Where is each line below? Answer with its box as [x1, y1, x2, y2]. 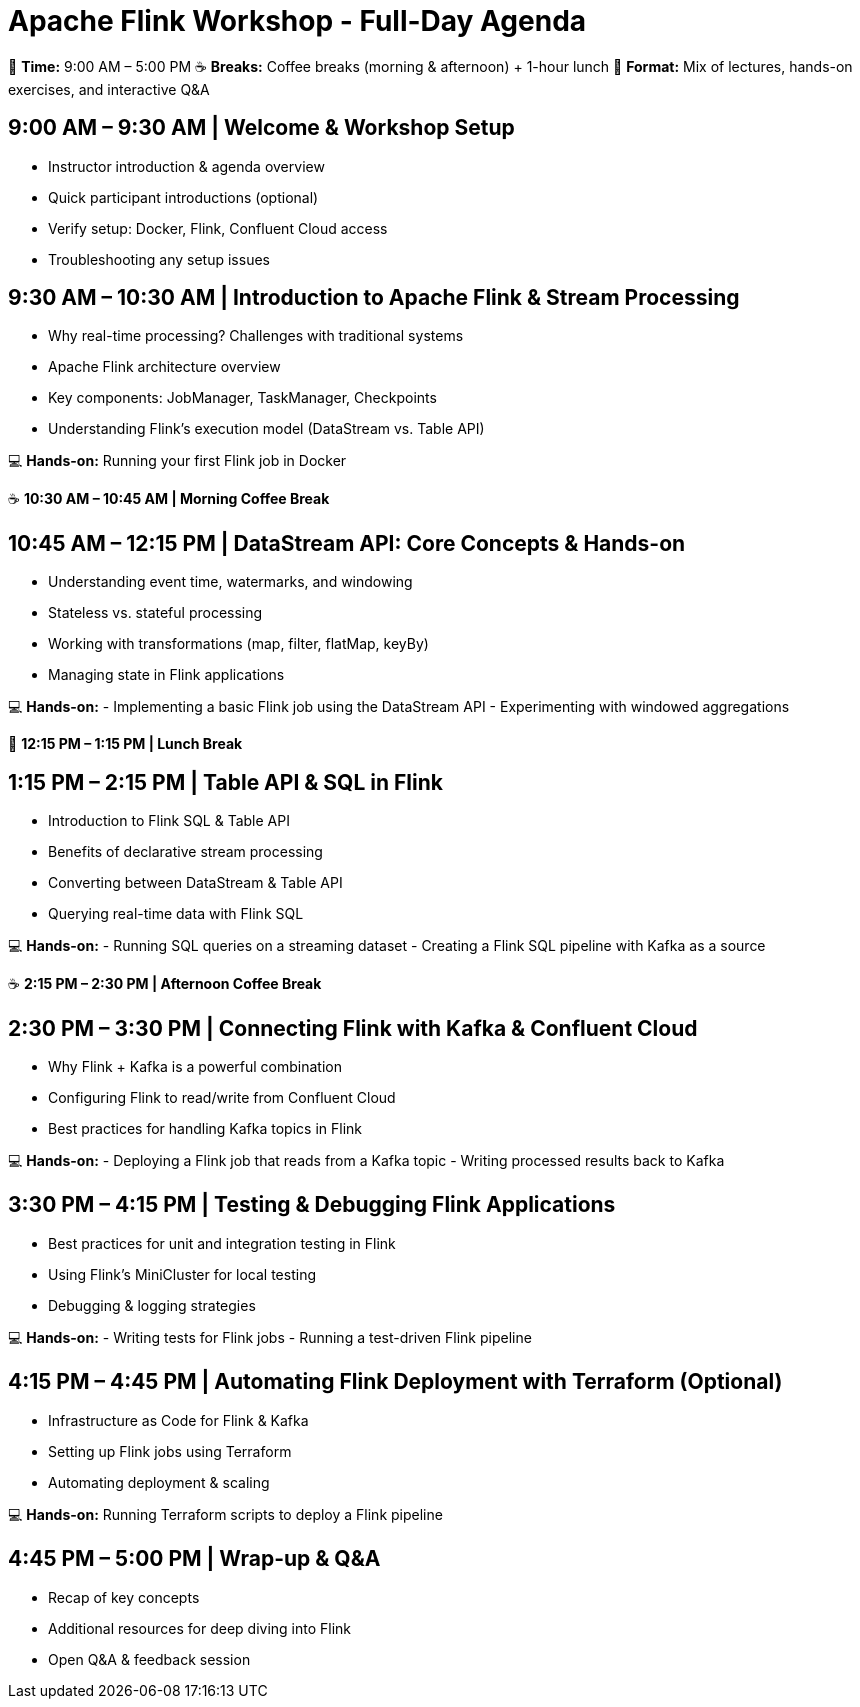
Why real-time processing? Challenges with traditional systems [48, 327, 464, 345]
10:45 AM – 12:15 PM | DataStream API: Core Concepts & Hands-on [8, 530, 686, 556]
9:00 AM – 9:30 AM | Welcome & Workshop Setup [8, 115, 515, 141]
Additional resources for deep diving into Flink [48, 1619, 352, 1637]
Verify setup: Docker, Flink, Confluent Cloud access [48, 219, 388, 237]
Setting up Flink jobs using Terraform [48, 1442, 292, 1460]
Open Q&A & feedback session [48, 1650, 251, 1668]
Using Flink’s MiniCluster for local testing [48, 1265, 317, 1283]
